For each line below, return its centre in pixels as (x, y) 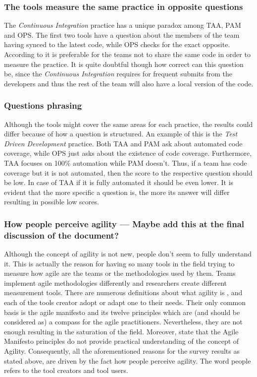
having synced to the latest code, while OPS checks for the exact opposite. (117, 44)
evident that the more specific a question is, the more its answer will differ (117, 192)
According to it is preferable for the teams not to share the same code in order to (127, 54)
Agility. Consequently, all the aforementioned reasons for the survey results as (122, 351)
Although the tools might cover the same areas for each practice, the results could (128, 124)
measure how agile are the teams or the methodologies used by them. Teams (120, 273)
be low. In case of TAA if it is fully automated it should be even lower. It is (119, 182)
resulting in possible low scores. (51, 202)
